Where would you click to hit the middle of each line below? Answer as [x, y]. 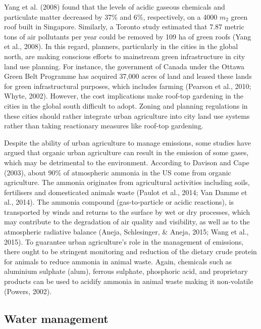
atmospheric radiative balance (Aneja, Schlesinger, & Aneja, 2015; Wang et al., [126, 232]
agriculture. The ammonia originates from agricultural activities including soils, [127, 182]
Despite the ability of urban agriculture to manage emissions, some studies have [127, 142]
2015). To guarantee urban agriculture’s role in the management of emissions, [124, 241]
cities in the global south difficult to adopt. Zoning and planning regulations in [126, 105]
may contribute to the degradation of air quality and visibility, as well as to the [127, 222]
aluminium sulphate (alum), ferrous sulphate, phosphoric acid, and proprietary [126, 271]
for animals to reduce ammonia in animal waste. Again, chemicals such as [118, 261]
